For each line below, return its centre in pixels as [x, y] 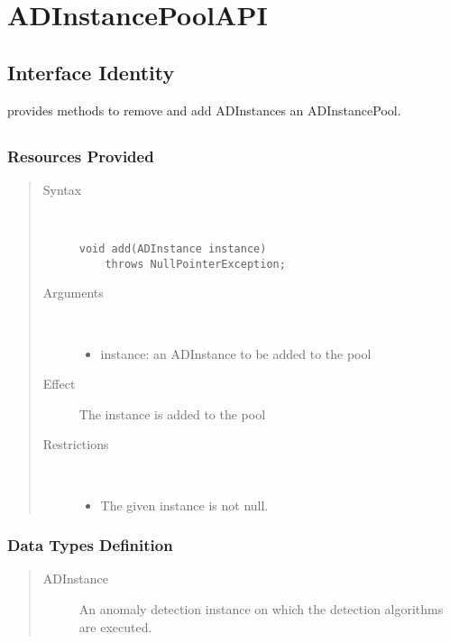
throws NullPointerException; [195, 264]
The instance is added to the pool [172, 413]
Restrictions [76, 444]
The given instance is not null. [184, 505]
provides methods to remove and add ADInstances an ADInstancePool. [204, 110]
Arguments [73, 293]
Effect [59, 384]
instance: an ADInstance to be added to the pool [236, 353]
